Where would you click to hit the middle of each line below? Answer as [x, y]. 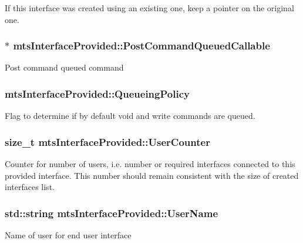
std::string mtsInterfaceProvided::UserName [112, 213]
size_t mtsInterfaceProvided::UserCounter [107, 142]
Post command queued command [64, 67]
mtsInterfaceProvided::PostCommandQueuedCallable [142, 46]
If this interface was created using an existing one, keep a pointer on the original [149, 8]
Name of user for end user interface [68, 235]
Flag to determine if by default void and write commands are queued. [130, 116]
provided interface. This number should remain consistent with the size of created [152, 175]
